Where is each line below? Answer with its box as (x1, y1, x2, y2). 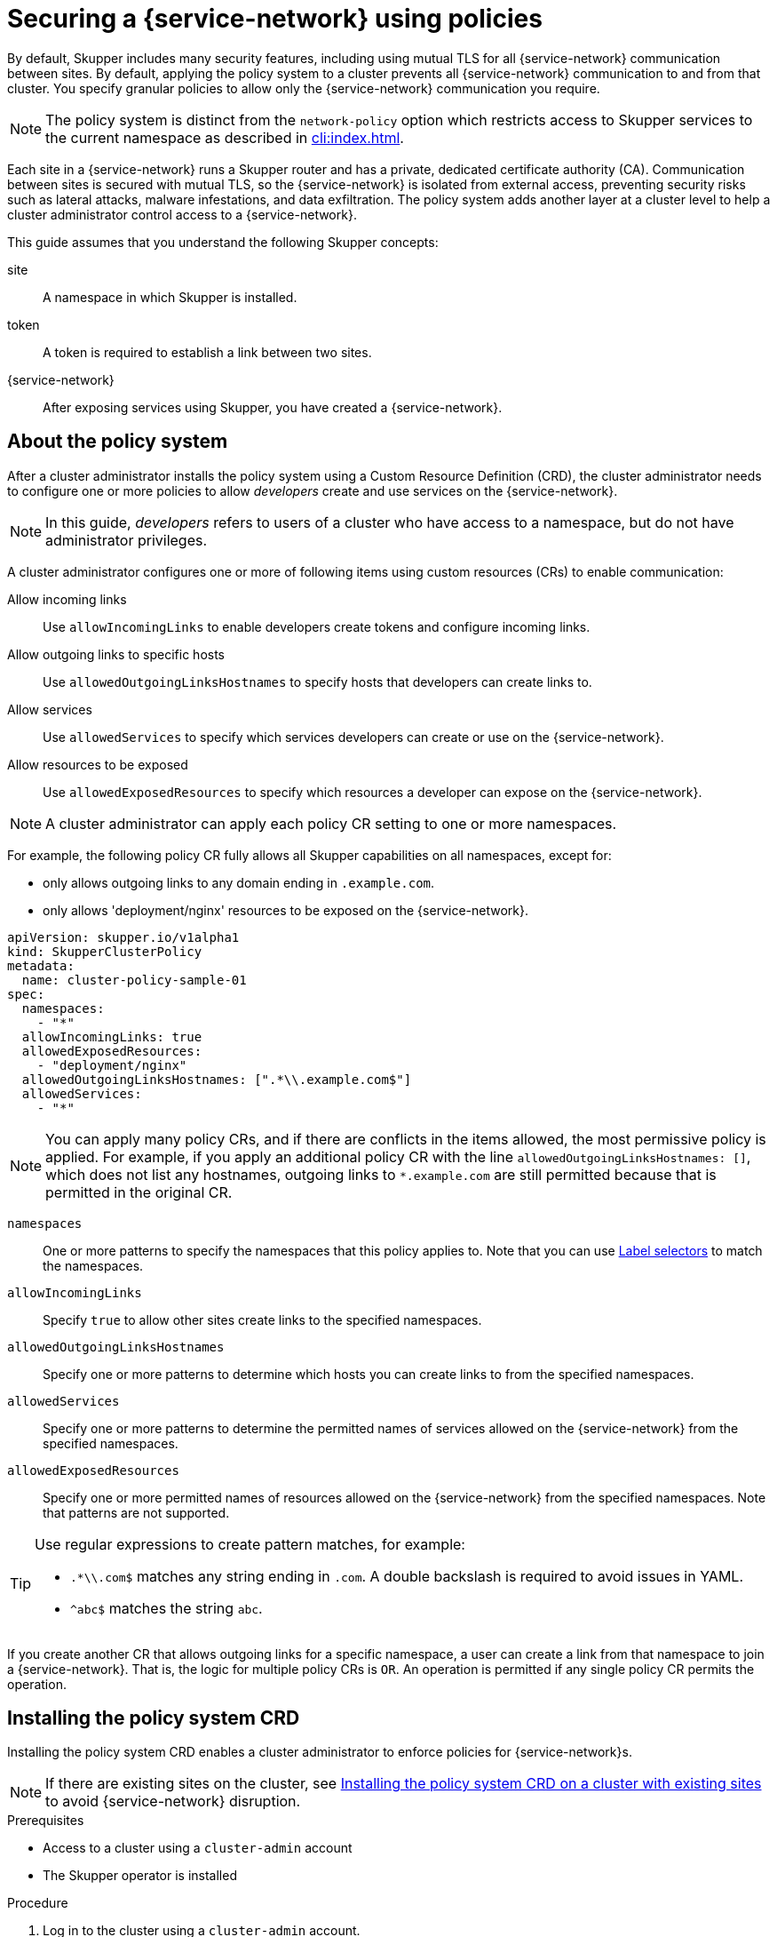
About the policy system (7, 430, 228, 453)
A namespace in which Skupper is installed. (43, 289, 297, 305)
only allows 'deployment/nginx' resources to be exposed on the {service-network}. (43, 902, 528, 918)
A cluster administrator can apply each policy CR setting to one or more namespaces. (45, 814, 617, 833)
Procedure (7, 1895, 68, 1911)
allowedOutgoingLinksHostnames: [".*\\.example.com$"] (21, 1072, 412, 1087)
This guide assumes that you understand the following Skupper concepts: (7, 234, 439, 250)
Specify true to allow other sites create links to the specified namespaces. (43, 1311, 482, 1327)
